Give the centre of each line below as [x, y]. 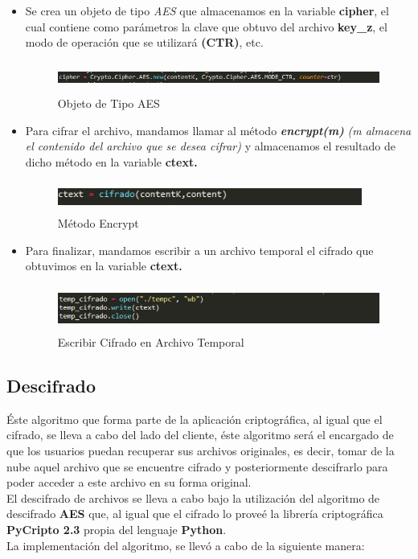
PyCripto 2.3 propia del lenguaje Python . [117, 529]
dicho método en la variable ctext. [111, 161]
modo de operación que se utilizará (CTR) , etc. [144, 42]
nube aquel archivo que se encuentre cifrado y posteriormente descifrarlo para [197, 466]
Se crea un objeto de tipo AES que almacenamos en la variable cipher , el [207, 10]
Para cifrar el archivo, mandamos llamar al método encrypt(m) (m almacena [218, 130]
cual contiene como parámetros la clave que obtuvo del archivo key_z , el [206, 26]
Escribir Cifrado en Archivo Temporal [151, 341]
